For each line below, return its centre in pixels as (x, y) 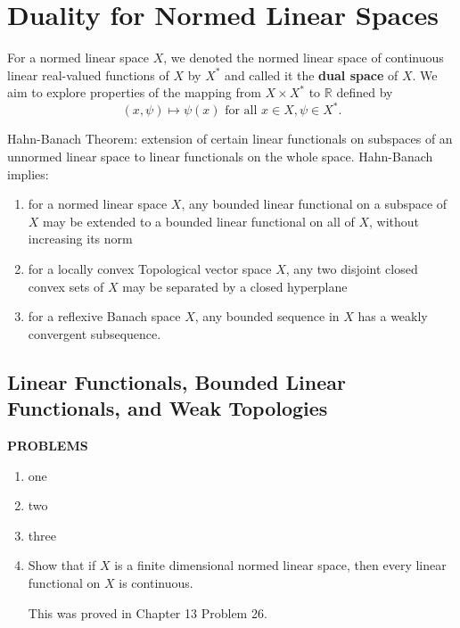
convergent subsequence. (94, 333)
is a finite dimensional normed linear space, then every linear (280, 565)
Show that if (62, 565)
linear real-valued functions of (88, 74)
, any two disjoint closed (352, 268)
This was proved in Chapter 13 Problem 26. (148, 612)
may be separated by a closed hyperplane (235, 286)
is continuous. (156, 582)
